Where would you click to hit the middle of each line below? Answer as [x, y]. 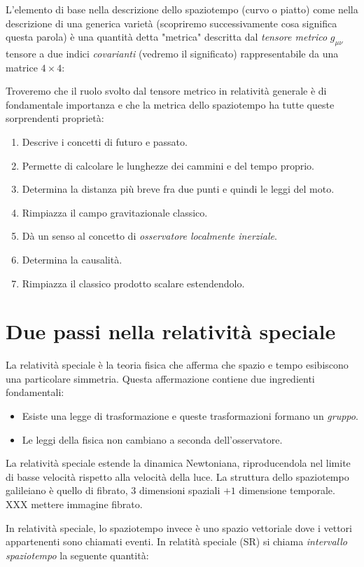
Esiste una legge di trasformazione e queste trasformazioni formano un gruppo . [190, 416]
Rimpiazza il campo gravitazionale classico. [115, 212]
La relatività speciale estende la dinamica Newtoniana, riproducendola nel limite [178, 463]
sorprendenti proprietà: [55, 118]
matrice [22, 67]
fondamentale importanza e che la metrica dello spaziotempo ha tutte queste [170, 104]
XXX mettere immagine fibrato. [74, 504]
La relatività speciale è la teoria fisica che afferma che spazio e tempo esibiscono [177, 365]
